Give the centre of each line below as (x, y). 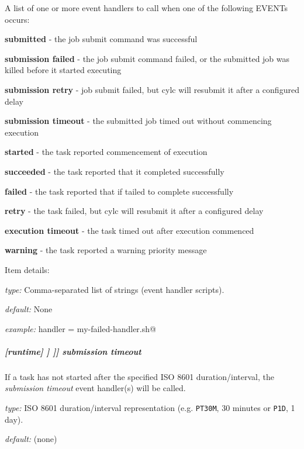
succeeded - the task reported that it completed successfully (115, 171)
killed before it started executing (63, 70)
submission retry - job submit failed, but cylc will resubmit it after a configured (152, 89)
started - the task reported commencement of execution (106, 152)
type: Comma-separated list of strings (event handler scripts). (115, 289)
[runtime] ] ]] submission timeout (73, 351)
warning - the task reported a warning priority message (106, 250)
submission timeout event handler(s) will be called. (95, 388)
